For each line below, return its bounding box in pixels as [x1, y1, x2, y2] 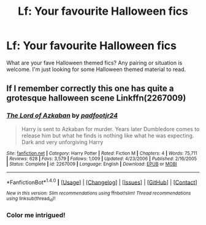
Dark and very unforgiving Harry [21, 138, 104, 145]
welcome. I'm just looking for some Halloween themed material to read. [6, 66, 186, 73]
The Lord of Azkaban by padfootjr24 [6, 112, 118, 120]
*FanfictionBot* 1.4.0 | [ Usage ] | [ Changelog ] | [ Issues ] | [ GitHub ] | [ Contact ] [6, 177, 197, 186]
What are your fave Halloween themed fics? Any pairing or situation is [6, 59, 183, 66]
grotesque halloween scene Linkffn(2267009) [6, 93, 186, 104]
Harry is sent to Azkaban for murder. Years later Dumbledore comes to [21, 125, 200, 132]
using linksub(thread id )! [6, 196, 56, 203]
